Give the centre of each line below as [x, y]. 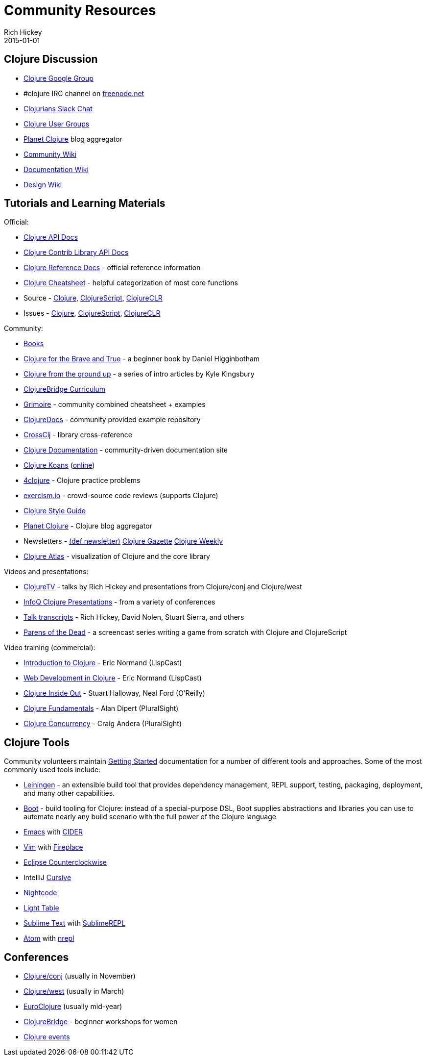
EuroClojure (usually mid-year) [73, 1007]
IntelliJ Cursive [47, 878]
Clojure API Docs [51, 237]
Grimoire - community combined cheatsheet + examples [115, 404]
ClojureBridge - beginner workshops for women [101, 1022]
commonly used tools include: [52, 770]
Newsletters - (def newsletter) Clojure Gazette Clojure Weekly [123, 541]
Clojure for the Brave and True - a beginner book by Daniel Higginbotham [142, 359]
